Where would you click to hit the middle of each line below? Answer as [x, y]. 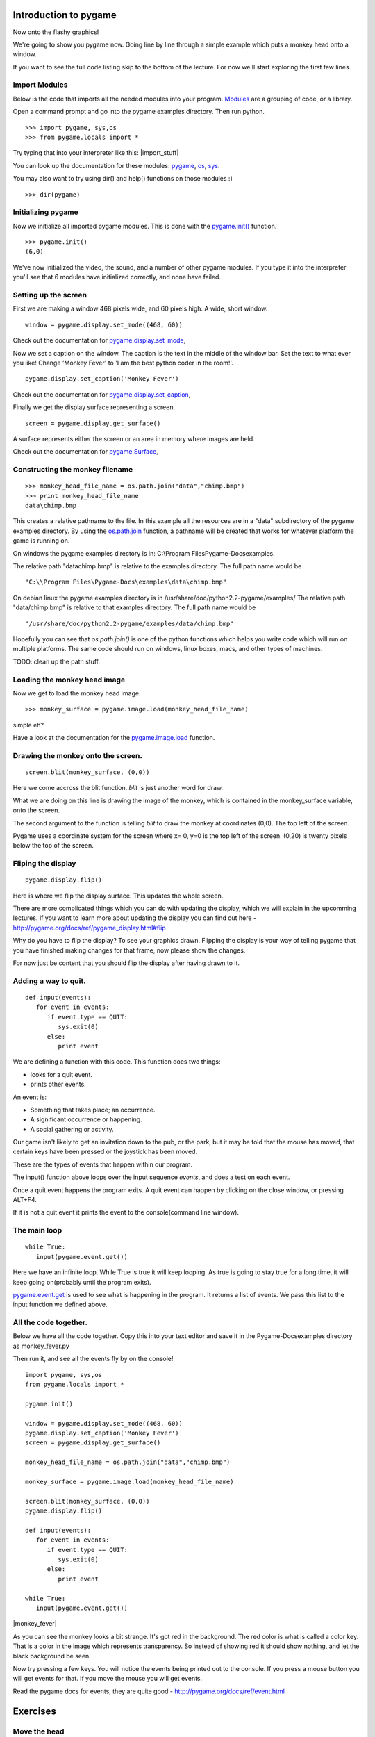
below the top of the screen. [53, 846]
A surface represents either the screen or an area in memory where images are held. [134, 438]
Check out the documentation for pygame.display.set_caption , [102, 394]
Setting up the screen [50, 295]
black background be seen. [52, 1656]
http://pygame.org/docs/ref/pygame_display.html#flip [89, 928]
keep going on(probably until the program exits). [82, 1282]
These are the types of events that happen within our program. [103, 1164]
